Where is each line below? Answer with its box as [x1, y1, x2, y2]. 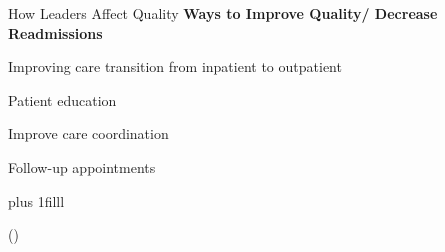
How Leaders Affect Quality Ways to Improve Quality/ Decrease [8, 3, 438, 23]
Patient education [8, 89, 117, 110]
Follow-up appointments [8, 156, 156, 177]
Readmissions [8, 22, 103, 43]
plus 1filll [8, 190, 65, 211]
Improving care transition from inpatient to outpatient [8, 56, 342, 77]
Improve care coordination [8, 123, 169, 144]
